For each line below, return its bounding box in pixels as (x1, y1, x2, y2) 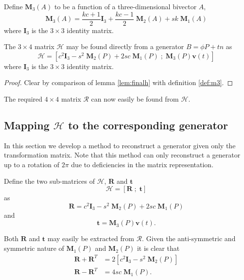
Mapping (4, 118, 50, 133)
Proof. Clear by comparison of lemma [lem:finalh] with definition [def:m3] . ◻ (4, 77, 233, 87)
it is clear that (137, 243, 180, 253)
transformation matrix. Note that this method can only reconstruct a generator (4, 150, 241, 160)
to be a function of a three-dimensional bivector (54, 1, 197, 11)
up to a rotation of (4, 159, 60, 170)
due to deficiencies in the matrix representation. (71, 159, 214, 170)
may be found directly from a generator (66, 41, 184, 52)
